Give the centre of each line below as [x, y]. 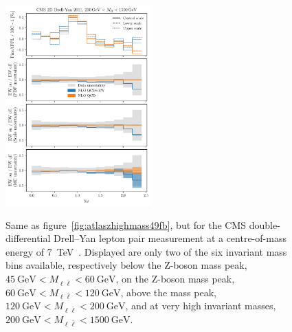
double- [265, 224]
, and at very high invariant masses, [201, 306]
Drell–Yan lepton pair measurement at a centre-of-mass [170, 238]
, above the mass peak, [168, 292]
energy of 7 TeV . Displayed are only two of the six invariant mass [146, 251]
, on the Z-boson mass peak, [175, 278]
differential [28, 238]
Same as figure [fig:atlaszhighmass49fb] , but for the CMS [126, 224]
